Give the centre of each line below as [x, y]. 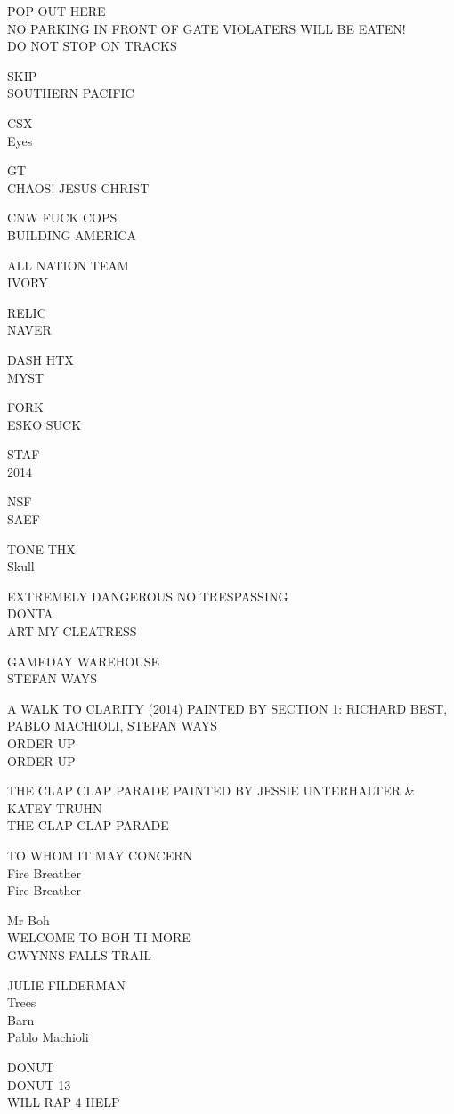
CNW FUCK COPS [62, 218]
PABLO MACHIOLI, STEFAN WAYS [113, 726]
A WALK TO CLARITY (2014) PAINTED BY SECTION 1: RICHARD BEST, [227, 708]
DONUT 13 [39, 1084]
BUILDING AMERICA [72, 234]
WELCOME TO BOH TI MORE [99, 937]
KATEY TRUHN [55, 807]
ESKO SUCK [45, 424]
